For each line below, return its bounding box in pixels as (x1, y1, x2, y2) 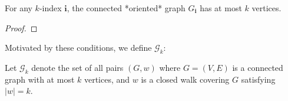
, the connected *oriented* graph (67, 2, 186, 14)
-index (39, 2, 62, 14)
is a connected (232, 61, 283, 73)
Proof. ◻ (5, 21, 38, 34)
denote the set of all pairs (31, 61, 124, 73)
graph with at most (5, 73, 75, 85)
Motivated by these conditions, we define (5, 41, 152, 54)
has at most (200, 2, 242, 14)
